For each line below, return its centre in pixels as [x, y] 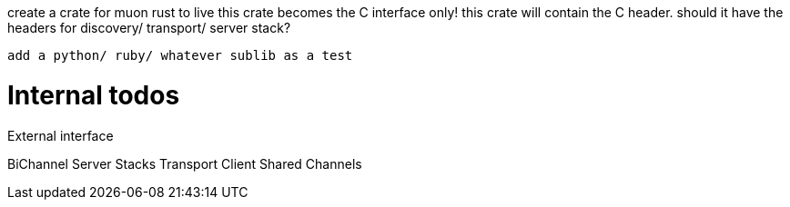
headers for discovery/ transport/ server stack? [149, 28]
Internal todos [94, 95]
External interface [61, 135]
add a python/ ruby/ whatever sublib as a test [180, 55]
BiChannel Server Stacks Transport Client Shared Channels [185, 163]
